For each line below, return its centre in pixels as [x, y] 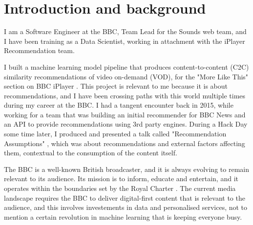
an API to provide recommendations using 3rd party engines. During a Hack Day [126, 124]
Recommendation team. [39, 50]
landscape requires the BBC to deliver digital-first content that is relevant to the [125, 197]
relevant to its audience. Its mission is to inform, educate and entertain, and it [121, 178]
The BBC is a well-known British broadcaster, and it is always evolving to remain [126, 169]
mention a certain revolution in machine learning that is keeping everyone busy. [123, 216]
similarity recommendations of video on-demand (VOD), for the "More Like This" [126, 76]
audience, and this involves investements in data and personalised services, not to [126, 207]
